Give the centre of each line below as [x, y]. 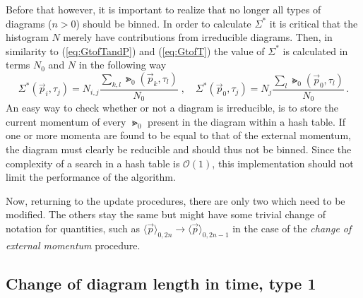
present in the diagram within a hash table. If [246, 121]
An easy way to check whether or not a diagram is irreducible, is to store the [172, 108]
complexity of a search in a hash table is [93, 163]
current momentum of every [66, 121]
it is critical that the [314, 23]
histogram [27, 37]
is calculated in [315, 50]
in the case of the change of [292, 228]
